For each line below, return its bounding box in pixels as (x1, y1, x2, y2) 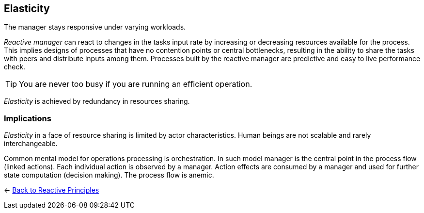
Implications (4, 113, 51, 123)
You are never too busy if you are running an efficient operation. (19, 79, 252, 89)
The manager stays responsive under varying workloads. (4, 23, 186, 32)
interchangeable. (4, 139, 58, 148)
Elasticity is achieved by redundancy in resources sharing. (4, 97, 190, 106)
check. (4, 63, 26, 71)
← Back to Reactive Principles (4, 186, 99, 195)
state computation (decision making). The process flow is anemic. (4, 171, 214, 180)
